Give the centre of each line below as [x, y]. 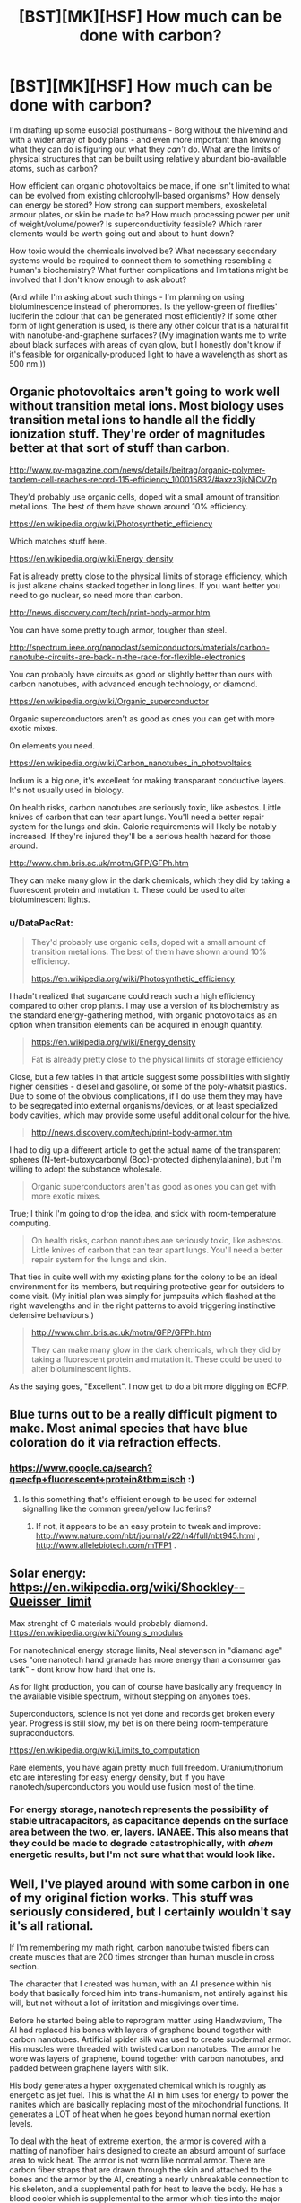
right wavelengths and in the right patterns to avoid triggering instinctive [142, 1305]
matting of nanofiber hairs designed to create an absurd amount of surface [147, 2151]
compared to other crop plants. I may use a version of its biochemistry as [144, 1006]
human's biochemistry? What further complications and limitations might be [149, 270]
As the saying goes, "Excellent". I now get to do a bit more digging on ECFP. [149, 1386]
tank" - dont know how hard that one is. [82, 1669]
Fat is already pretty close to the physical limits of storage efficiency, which [148, 576]
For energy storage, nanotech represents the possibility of [139, 1809]
